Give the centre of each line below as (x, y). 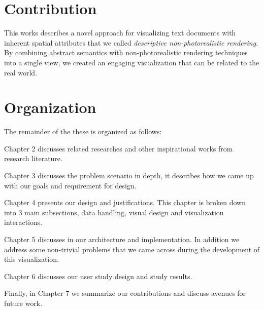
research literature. (33, 158)
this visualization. (31, 259)
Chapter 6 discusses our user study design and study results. (98, 276)
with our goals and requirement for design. (70, 185)
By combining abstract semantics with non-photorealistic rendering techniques (126, 52)
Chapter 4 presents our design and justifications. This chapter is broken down (125, 202)
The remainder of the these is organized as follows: (83, 131)
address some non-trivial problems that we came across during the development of (132, 249)
